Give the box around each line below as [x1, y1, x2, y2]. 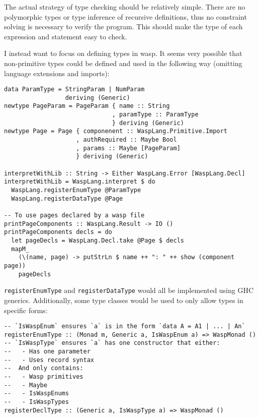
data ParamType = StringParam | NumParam [4, 86, 145, 93]
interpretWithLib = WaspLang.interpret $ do [4, 178, 155, 186]
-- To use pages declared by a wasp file [4, 212, 145, 219]
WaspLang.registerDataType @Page [11, 195, 123, 202]
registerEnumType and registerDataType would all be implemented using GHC [4, 285, 254, 295]
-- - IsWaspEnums [4, 390, 69, 397]
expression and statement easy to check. [4, 31, 127, 41]
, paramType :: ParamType [112, 111, 199, 118]
